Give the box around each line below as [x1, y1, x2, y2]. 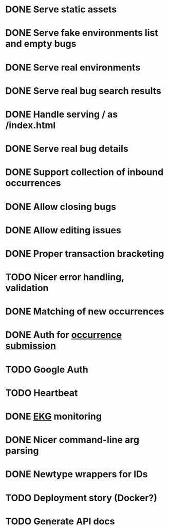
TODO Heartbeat [5, 387, 78, 399]
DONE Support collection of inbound [5, 166, 164, 178]
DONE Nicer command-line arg [5, 434, 140, 446]
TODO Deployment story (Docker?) [5, 492, 158, 504]
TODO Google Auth [5, 364, 88, 375]
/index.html [5, 119, 56, 131]
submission [5, 340, 57, 352]
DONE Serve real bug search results [5, 85, 162, 97]
